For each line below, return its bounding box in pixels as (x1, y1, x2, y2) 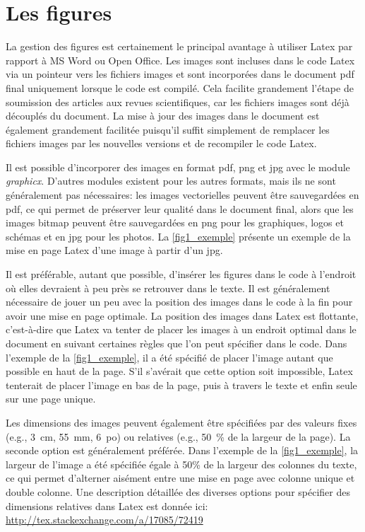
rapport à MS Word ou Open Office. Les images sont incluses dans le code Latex (6, 52, 355, 67)
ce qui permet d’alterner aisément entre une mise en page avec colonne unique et (6, 470, 355, 485)
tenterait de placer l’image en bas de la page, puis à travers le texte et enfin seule (6, 377, 357, 392)
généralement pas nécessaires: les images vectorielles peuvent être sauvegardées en (6, 187, 359, 202)
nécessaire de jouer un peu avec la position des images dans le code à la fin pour (6, 294, 353, 309)
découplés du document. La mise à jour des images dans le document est (6, 108, 320, 123)
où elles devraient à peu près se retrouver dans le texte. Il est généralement (6, 280, 330, 295)
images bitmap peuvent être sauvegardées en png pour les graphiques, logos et (6, 215, 344, 230)
